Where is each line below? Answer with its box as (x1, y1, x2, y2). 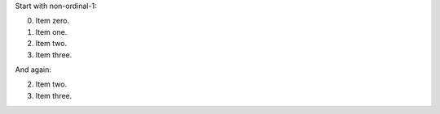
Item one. (35, 27, 68, 36)
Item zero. (35, 16, 69, 26)
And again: (15, 65, 52, 74)
